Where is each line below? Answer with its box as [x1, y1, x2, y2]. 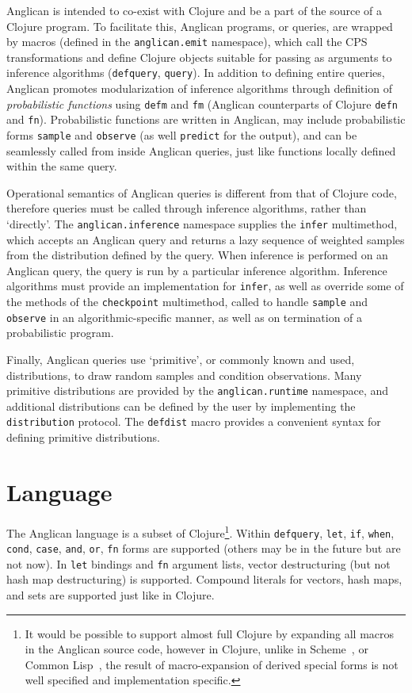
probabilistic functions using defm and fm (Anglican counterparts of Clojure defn [6, 95, 398, 112]
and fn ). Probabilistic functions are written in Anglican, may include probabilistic [6, 111, 406, 128]
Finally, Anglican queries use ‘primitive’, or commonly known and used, [6, 351, 355, 368]
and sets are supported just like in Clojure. [6, 587, 215, 603]
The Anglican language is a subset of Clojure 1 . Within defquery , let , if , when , [6, 522, 395, 541]
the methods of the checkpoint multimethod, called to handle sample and [6, 293, 368, 310]
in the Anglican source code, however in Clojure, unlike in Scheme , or [25, 641, 368, 657]
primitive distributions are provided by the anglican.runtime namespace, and [6, 382, 389, 399]
